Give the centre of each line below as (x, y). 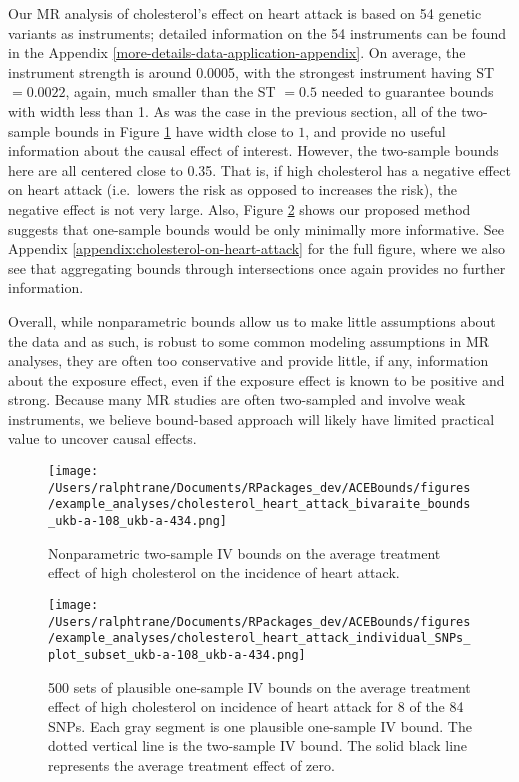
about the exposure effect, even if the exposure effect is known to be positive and (256, 379)
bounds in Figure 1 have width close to (174, 130)
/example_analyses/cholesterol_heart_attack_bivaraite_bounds (259, 504)
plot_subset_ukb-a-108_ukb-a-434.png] (177, 654)
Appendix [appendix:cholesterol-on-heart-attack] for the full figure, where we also (257, 248)
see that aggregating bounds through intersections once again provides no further (257, 267)
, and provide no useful (375, 130)
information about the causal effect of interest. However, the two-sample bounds (253, 150)
